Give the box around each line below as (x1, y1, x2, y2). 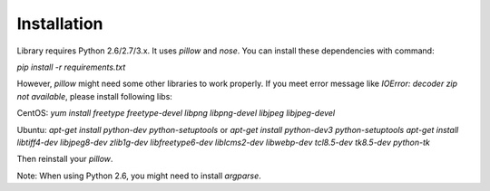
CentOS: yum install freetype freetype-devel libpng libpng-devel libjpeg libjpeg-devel (16, 108, 336, 119)
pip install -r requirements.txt (16, 62, 126, 72)
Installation (16, 14, 103, 33)
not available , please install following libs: (16, 91, 172, 101)
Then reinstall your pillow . (16, 154, 113, 165)
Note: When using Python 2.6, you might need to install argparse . (16, 170, 262, 181)
